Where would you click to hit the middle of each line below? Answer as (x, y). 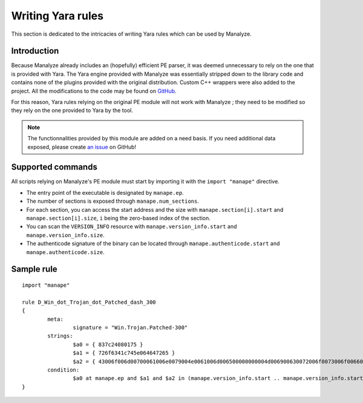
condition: (64, 370)
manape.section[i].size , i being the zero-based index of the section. (119, 218)
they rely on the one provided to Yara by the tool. (72, 110)
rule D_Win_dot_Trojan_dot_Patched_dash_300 (89, 302)
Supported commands (54, 167)
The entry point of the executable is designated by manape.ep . (105, 192)
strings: (60, 336)
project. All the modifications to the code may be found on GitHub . (94, 91)
